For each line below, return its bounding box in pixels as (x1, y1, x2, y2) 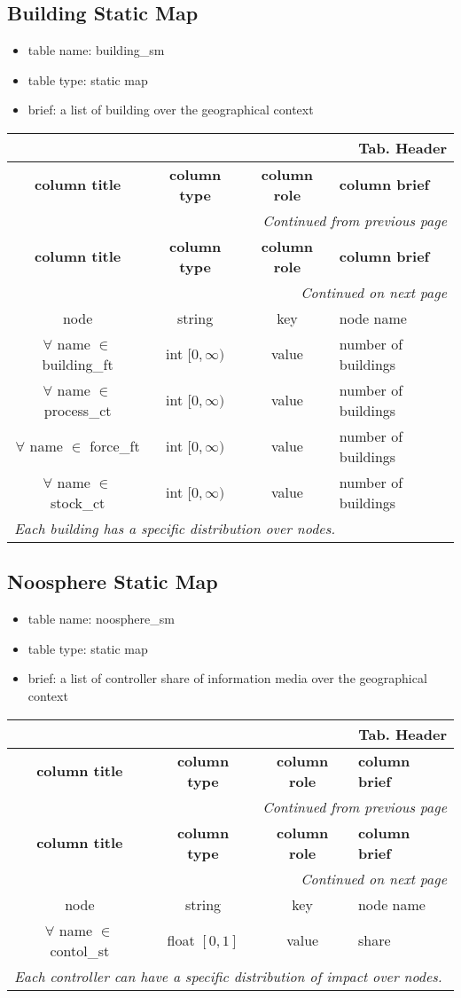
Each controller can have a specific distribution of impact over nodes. (14, 965, 442, 986)
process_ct (43, 399, 112, 420)
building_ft (42, 353, 113, 374)
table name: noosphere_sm (27, 609, 175, 628)
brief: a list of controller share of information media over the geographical (27, 669, 427, 688)
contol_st (50, 939, 110, 961)
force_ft (90, 436, 140, 457)
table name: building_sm (27, 41, 165, 59)
